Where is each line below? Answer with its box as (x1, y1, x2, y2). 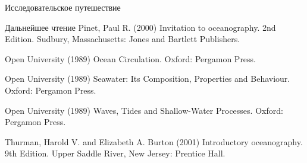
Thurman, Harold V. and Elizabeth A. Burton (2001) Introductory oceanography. (5, 135, 303, 148)
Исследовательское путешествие (5, 1, 121, 13)
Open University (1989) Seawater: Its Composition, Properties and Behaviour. (5, 72, 290, 85)
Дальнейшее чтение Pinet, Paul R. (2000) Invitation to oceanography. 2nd (5, 21, 276, 33)
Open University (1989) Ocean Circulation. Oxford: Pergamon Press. (5, 52, 256, 65)
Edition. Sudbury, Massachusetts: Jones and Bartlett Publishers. (5, 33, 240, 45)
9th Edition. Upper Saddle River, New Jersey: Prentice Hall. (5, 147, 225, 159)
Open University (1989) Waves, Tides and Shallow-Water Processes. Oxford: (5, 104, 283, 116)
